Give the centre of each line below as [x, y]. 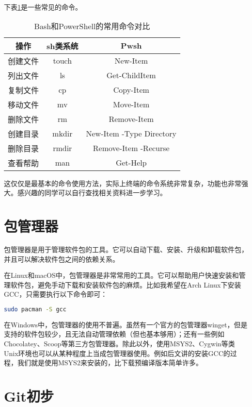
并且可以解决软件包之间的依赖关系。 [62, 259]
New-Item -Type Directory [131, 134]
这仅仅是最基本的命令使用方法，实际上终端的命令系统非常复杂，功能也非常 [123, 183]
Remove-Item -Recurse [131, 148]
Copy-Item [131, 90]
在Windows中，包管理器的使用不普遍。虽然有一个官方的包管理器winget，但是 [126, 324]
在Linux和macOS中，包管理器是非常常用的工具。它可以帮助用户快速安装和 [121, 275]
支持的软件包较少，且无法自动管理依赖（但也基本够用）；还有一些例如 [114, 334]
